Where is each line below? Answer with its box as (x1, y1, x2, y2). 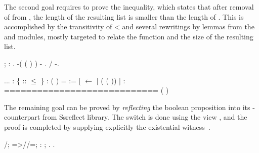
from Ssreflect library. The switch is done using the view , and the (42, 112, 247, 122)
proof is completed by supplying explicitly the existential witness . (4, 121, 210, 132)
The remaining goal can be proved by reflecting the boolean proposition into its (4, 101, 250, 112)
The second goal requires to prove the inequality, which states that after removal (4, 2, 254, 12)
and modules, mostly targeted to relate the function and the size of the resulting (4, 31, 253, 41)
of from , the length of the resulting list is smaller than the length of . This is (4, 11, 244, 22)
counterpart (4, 112, 40, 122)
